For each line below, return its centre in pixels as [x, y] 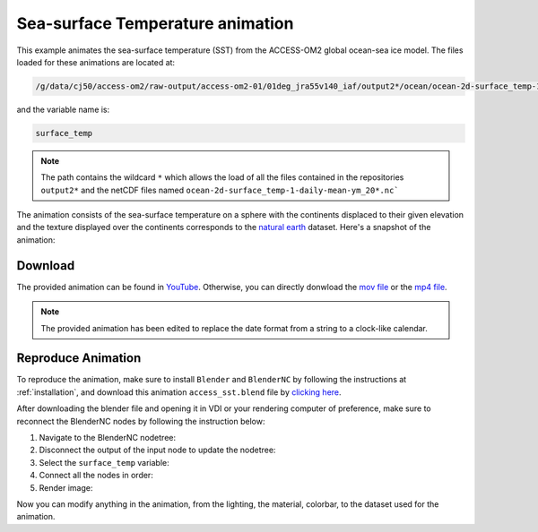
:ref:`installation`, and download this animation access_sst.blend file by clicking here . [179, 392]
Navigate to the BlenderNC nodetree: [108, 437]
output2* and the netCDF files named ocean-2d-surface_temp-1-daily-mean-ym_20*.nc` [220, 190]
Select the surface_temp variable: [104, 462]
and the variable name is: [63, 109]
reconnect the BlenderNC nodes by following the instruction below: [141, 421]
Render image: [66, 487]
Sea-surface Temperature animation [155, 23]
